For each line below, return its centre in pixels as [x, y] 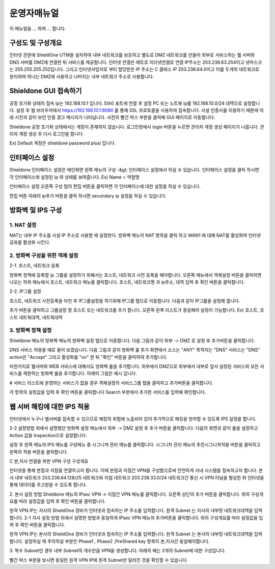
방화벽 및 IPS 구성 [36, 210]
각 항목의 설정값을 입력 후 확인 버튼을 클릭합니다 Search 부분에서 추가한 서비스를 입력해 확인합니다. [108, 392]
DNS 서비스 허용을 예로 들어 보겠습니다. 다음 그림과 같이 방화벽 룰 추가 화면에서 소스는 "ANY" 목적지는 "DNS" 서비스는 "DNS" [135, 350]
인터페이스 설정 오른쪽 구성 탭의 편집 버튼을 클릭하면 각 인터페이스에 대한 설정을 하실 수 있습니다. [105, 186]
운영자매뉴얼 [34, 13]
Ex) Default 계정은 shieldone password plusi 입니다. [63, 143]
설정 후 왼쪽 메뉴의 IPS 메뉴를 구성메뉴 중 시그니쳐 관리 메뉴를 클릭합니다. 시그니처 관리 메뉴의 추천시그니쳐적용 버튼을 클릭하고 [135, 445]
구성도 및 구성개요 [36, 43]
